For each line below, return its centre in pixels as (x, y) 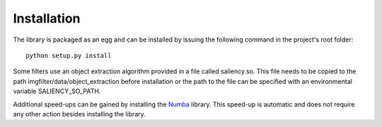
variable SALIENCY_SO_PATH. (57, 91)
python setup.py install (69, 55)
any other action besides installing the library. (80, 114)
